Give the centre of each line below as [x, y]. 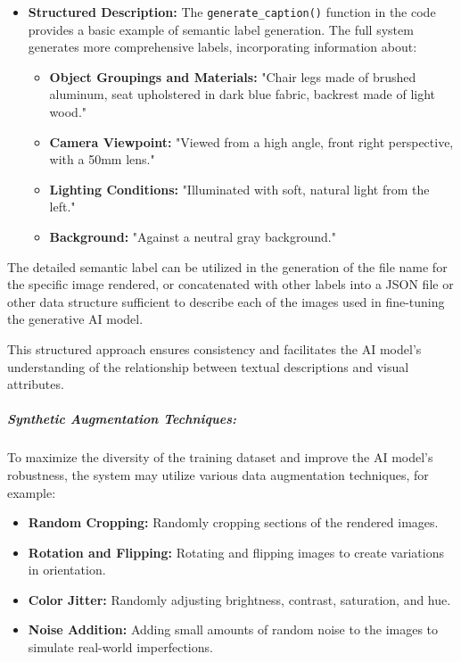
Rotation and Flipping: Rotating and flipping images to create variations [236, 552]
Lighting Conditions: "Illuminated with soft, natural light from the [239, 189]
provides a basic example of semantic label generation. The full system [221, 29]
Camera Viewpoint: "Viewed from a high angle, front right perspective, [251, 141]
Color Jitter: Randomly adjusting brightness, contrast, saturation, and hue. [239, 599]
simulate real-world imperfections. [120, 647]
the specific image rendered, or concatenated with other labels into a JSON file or [230, 284]
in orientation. [67, 570]
